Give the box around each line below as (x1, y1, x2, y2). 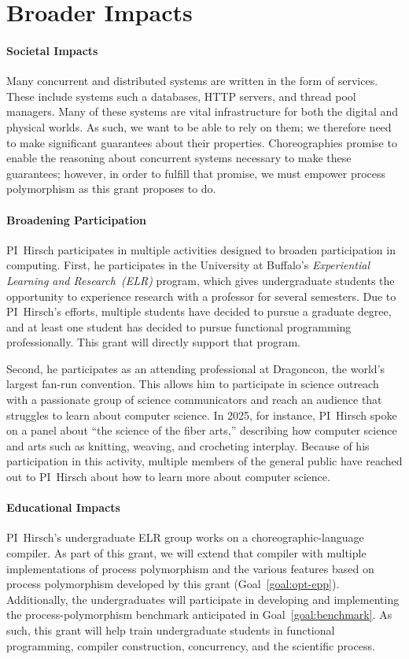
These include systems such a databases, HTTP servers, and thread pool (6, 87, 356, 104)
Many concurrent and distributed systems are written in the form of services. (6, 72, 378, 89)
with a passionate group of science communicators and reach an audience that (6, 391, 382, 408)
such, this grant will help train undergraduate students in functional (6, 621, 335, 638)
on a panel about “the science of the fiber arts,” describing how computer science (6, 422, 397, 439)
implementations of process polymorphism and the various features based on (6, 560, 374, 576)
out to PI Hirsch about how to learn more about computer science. (6, 468, 330, 485)
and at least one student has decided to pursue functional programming (6, 318, 352, 335)
